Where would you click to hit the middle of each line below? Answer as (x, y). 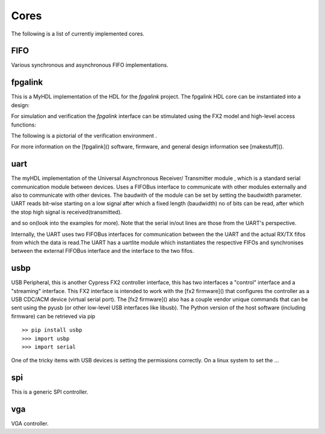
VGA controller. (30, 424)
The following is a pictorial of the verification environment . (84, 135)
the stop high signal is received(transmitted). (67, 212)
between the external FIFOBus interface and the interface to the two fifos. (103, 251)
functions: (23, 125)
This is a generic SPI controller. (50, 392)
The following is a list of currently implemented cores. (78, 34)
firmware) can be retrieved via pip (53, 316)
